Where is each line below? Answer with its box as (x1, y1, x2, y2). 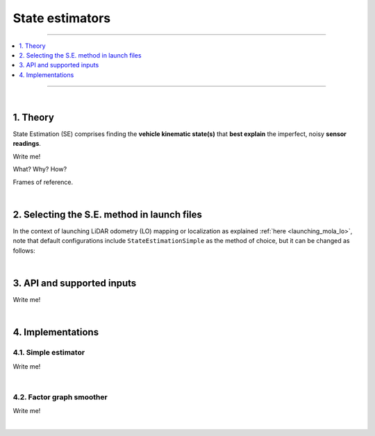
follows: (12, 246, 35, 255)
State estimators (12, 10, 111, 26)
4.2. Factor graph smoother (12, 392, 108, 402)
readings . (12, 140, 42, 148)
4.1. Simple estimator (12, 348, 85, 358)
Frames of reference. (12, 178, 74, 186)
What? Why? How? (12, 165, 67, 174)
